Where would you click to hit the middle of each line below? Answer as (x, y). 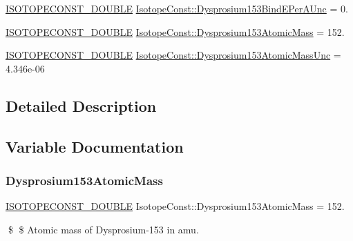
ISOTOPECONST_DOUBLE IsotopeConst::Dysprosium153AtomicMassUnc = (173, 55)
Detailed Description (81, 105)
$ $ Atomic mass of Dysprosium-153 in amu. (103, 229)
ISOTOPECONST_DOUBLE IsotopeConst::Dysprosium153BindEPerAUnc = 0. (177, 8)
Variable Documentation (95, 146)
